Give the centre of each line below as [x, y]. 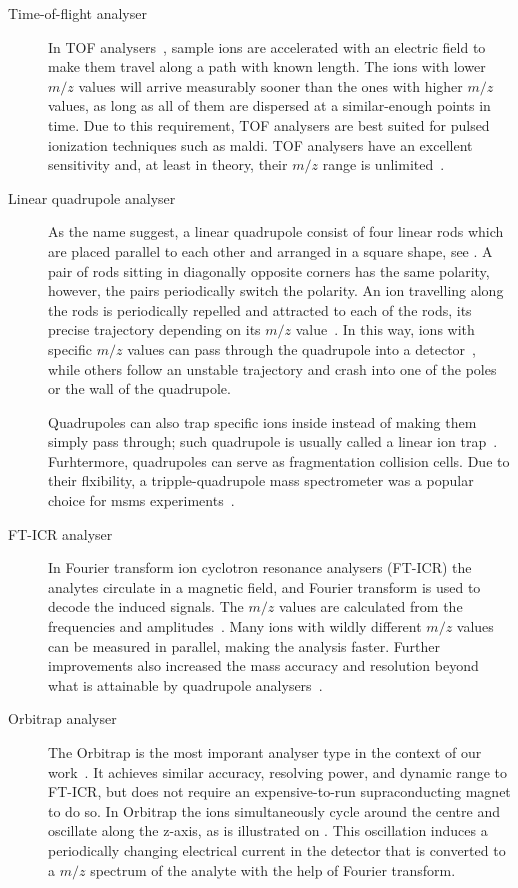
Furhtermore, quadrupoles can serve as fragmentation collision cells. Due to [279, 460]
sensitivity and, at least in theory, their [168, 164]
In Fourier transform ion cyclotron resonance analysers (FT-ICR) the [260, 567]
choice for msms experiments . [141, 500]
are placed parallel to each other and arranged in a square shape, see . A [270, 250]
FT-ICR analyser [60, 533]
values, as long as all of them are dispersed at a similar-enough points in [269, 105]
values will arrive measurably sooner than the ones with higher [270, 85]
